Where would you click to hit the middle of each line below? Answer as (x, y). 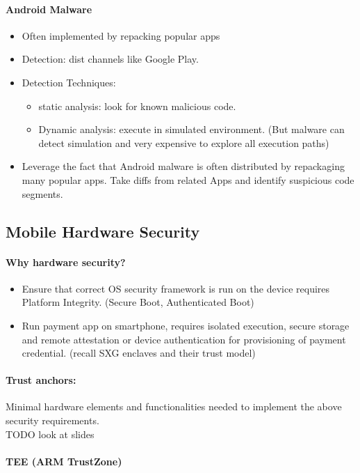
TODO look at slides (50, 434)
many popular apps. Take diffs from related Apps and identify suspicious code (188, 179)
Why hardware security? (66, 262)
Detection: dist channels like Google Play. (110, 59)
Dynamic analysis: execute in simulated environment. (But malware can (191, 129)
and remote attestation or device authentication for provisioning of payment (184, 339)
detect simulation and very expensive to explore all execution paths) (184, 142)
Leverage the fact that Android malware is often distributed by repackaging (183, 166)
